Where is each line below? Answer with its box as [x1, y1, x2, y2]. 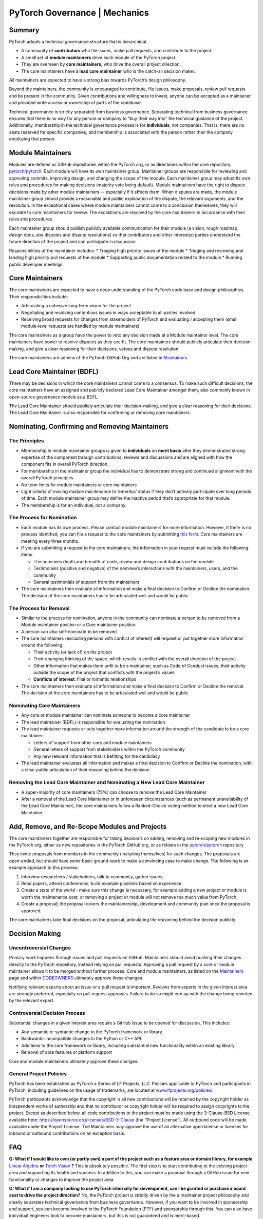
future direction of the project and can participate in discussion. [9, 239, 137, 245]
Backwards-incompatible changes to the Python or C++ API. [21, 1036, 143, 1042]
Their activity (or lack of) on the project [33, 649, 112, 655]
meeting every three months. [21, 538, 79, 544]
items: [21, 551, 34, 558]
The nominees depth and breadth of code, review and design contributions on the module [33, 558, 214, 564]
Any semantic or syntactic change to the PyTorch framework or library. [21, 1029, 163, 1035]
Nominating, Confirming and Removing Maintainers [9, 422, 169, 431]
